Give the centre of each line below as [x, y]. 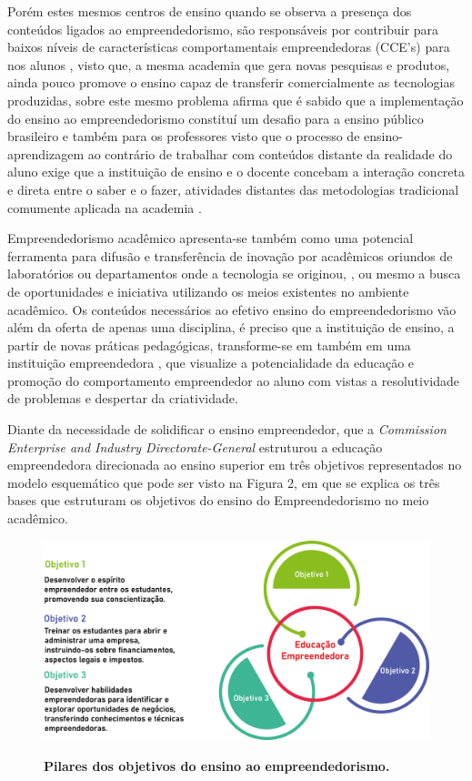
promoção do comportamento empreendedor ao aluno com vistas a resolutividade [234, 380]
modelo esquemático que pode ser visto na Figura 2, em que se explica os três [224, 482]
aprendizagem [46, 153]
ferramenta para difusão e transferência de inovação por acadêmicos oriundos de [230, 255]
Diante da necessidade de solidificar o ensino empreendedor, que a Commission [227, 429]
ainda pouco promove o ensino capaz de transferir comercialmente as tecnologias [231, 82]
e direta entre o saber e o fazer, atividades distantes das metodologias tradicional [233, 189]
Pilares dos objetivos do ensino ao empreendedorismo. [217, 765]
